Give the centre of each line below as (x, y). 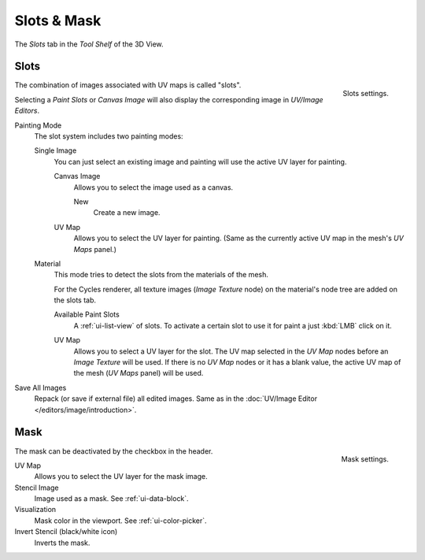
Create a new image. (127, 213)
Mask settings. (365, 459)
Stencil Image (37, 488)
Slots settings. (366, 94)
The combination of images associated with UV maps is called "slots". (128, 85)
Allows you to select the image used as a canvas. (153, 187)
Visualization (35, 510)
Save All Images (41, 388)
